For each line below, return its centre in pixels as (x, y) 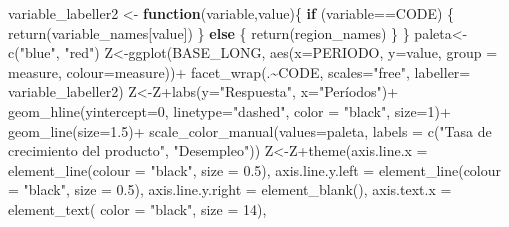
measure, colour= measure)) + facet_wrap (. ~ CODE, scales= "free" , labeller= (239, 71)
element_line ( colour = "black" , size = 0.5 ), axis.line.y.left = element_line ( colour (255, 169)
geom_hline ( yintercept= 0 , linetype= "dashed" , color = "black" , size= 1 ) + (229, 110)
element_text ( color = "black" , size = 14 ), (137, 208)
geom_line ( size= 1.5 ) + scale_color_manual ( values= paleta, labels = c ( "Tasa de (250, 130)
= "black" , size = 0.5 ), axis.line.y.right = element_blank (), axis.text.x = (230, 189)
